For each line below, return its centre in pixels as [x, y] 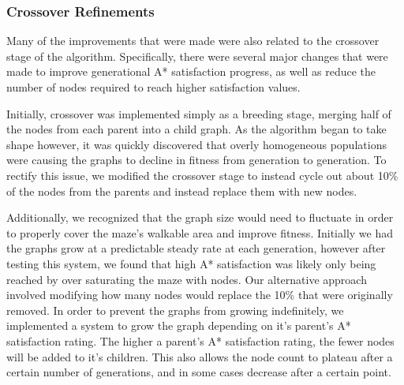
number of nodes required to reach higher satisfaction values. [153, 87]
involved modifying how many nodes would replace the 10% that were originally [200, 295]
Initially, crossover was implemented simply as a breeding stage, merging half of [199, 113]
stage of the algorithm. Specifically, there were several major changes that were [197, 56]
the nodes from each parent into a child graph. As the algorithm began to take [196, 129]
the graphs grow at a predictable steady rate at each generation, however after [196, 248]
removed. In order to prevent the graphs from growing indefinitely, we [175, 310]
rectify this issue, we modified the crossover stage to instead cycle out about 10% [202, 175]
